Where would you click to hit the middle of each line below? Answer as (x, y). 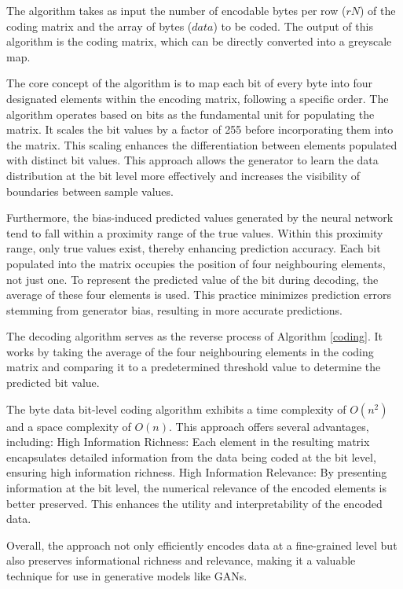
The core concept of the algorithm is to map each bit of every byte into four (190, 83)
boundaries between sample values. (90, 191)
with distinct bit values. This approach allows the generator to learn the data (192, 160)
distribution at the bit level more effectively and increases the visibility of (183, 175)
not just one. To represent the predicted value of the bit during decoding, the (192, 279)
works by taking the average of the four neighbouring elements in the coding (190, 351)
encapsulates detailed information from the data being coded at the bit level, (191, 456)
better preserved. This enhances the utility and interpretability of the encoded (194, 503)
